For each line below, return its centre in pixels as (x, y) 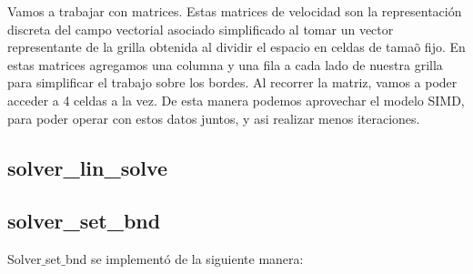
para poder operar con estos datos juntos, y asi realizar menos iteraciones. (214, 118)
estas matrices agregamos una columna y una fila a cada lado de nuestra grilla (225, 64)
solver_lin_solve (88, 167)
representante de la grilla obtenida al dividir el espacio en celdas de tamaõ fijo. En (236, 47)
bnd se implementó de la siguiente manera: (184, 259)
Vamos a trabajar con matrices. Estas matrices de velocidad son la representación (235, 11)
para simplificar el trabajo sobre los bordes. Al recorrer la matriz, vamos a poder (232, 82)
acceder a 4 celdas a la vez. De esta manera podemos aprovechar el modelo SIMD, (236, 100)
